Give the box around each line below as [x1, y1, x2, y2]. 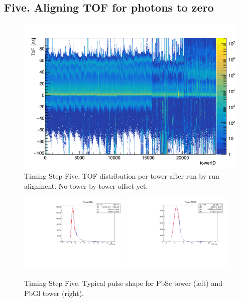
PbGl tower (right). [24, 287, 84, 298]
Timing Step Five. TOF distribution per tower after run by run [24, 171, 219, 181]
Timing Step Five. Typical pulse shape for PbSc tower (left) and [24, 277, 222, 288]
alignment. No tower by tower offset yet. [24, 180, 148, 191]
